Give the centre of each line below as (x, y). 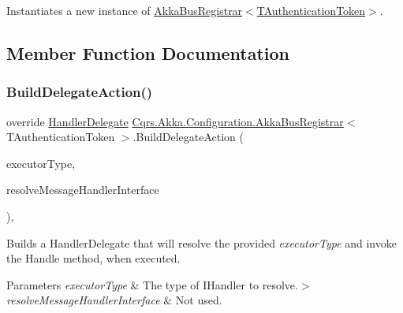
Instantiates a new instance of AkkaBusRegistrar (125, 10)
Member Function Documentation (148, 52)
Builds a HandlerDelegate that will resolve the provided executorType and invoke (201, 242)
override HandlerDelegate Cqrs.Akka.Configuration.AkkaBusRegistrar (175, 121)
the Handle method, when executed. (93, 258)
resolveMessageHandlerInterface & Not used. (114, 300)
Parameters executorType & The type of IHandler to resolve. (152, 284)
